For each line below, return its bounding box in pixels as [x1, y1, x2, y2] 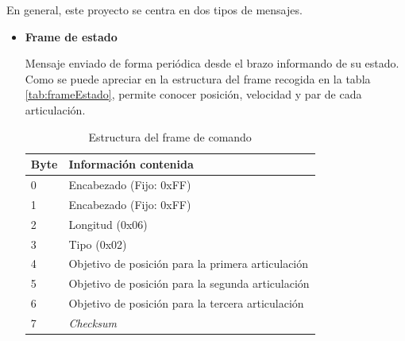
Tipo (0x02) [68, 235, 127, 252]
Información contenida [68, 156, 194, 172]
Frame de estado [25, 28, 118, 45]
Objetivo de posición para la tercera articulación [68, 295, 304, 312]
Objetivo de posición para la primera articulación [68, 255, 309, 272]
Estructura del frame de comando [88, 128, 252, 145]
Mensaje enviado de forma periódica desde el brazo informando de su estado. [25, 55, 399, 72]
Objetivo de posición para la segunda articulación [68, 275, 310, 292]
